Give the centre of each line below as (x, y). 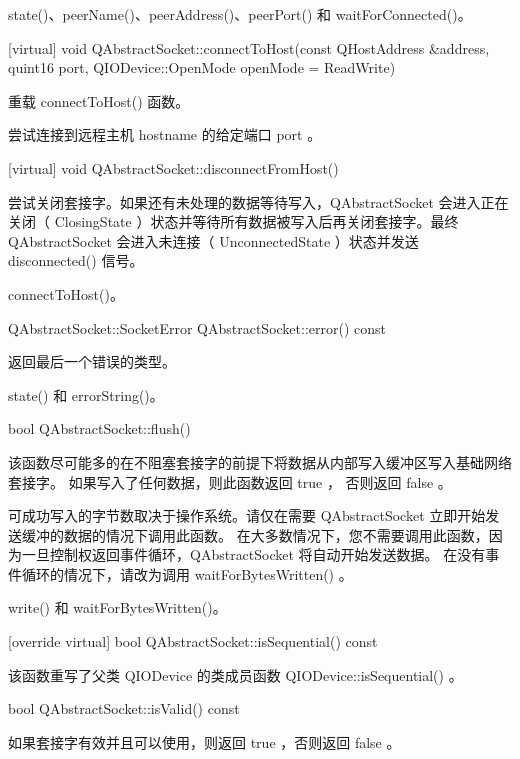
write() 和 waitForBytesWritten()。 (117, 607)
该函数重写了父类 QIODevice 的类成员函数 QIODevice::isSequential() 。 (235, 674)
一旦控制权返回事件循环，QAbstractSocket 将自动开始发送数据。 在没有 (253, 554)
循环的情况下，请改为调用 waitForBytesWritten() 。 (187, 573)
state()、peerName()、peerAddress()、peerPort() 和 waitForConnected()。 (240, 14)
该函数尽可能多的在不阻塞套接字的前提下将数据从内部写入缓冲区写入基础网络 (260, 461)
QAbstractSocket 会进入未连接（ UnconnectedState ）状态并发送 (213, 240)
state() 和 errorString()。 (86, 394)
